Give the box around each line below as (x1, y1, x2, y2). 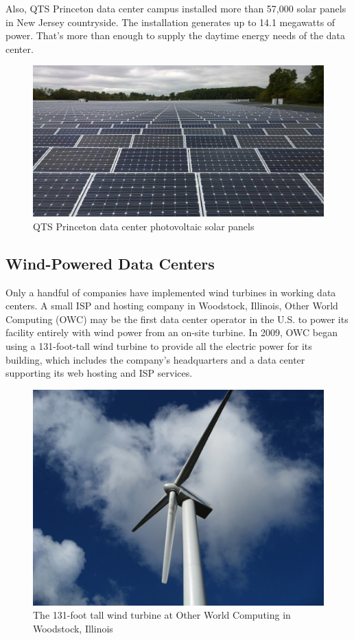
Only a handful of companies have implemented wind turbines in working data (5, 285, 336, 299)
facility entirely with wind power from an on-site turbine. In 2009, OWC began (5, 325, 338, 340)
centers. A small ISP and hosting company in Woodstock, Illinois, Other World (5, 298, 338, 313)
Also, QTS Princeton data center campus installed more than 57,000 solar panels (5, 1, 346, 15)
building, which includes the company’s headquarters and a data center (5, 352, 305, 366)
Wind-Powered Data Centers (5, 252, 215, 274)
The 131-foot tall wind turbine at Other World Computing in (33, 608, 291, 622)
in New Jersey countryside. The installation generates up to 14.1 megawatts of (5, 14, 335, 29)
